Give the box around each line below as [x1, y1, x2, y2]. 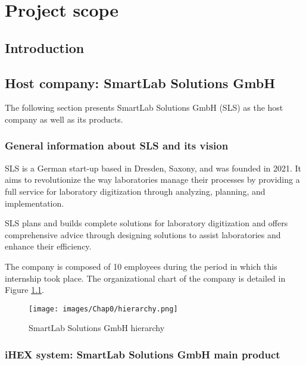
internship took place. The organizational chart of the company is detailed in [5, 272, 286, 284]
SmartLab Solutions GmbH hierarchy [29, 322, 165, 334]
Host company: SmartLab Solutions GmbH [5, 73, 276, 92]
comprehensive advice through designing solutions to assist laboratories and [5, 228, 281, 241]
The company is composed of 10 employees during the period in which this [5, 260, 277, 272]
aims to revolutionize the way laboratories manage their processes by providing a [5, 173, 300, 186]
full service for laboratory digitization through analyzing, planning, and [5, 185, 266, 197]
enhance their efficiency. [5, 240, 92, 252]
